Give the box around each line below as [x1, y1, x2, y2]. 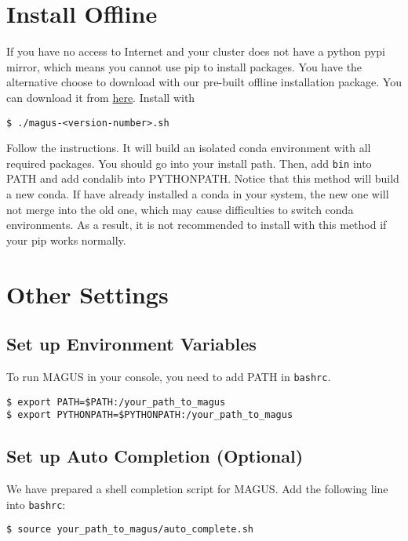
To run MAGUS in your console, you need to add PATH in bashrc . [6, 368, 331, 384]
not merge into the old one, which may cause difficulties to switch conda [6, 201, 354, 217]
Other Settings [6, 278, 169, 310]
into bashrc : [6, 496, 66, 512]
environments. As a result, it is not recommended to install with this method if [6, 216, 387, 233]
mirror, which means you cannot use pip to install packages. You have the [6, 58, 362, 74]
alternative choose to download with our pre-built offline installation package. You [6, 74, 402, 90]
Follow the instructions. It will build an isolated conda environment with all [6, 140, 371, 156]
